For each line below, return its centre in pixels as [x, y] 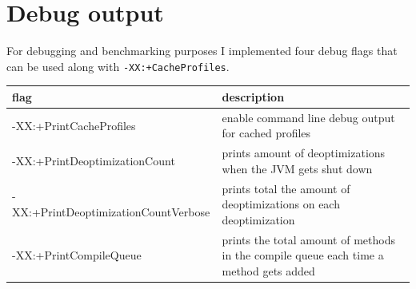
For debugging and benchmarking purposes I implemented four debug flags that [202, 51]
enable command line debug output [308, 117]
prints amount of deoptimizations [304, 153]
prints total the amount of [286, 188]
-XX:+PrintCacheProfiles [74, 125]
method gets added [268, 270]
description [253, 96]
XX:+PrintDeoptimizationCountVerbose [111, 211]
